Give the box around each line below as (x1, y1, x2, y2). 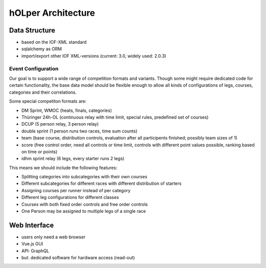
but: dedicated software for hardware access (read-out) (21, 255, 135, 261)
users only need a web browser (21, 234, 86, 240)
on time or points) (21, 148, 58, 155)
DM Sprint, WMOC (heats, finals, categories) (21, 107, 112, 113)
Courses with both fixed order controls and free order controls (21, 201, 148, 207)
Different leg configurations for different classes (21, 195, 119, 201)
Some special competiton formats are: (9, 99, 87, 104)
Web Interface (9, 221, 54, 229)
